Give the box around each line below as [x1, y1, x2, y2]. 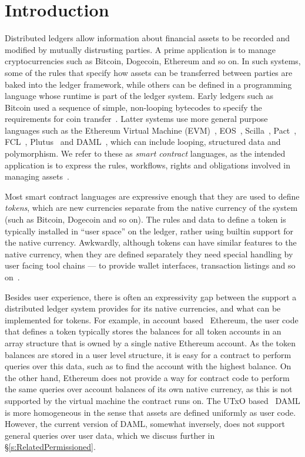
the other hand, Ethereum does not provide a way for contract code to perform [5, 371, 290, 383]
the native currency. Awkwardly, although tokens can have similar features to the [5, 236, 297, 249]
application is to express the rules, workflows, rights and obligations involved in [5, 158, 291, 171]
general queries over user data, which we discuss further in [5, 429, 215, 441]
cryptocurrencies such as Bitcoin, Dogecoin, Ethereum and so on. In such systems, [5, 55, 301, 67]
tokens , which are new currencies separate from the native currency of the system [5, 201, 298, 214]
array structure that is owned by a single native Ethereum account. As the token [5, 336, 296, 349]
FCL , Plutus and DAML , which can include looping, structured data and [5, 135, 281, 148]
